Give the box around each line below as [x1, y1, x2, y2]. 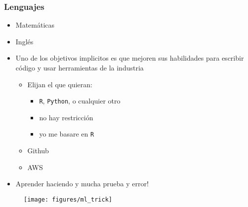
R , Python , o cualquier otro [39, 96, 121, 106]
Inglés [15, 36, 34, 46]
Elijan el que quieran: [27, 79, 92, 89]
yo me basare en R [39, 129, 94, 139]
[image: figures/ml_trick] [24, 196, 112, 203]
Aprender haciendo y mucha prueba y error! [15, 178, 149, 189]
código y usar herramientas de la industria [15, 63, 144, 72]
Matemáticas [15, 20, 55, 30]
